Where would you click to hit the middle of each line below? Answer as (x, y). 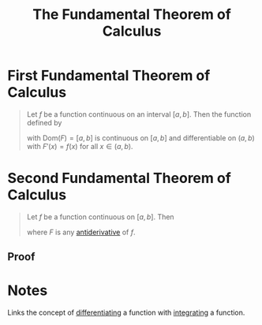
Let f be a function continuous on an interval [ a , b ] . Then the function (139, 114)
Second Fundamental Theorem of (120, 178)
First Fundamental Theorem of (109, 76)
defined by (44, 122)
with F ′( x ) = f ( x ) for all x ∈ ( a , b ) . (80, 146)
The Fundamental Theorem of (132, 15)
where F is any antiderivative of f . (81, 232)
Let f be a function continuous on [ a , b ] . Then (100, 217)
